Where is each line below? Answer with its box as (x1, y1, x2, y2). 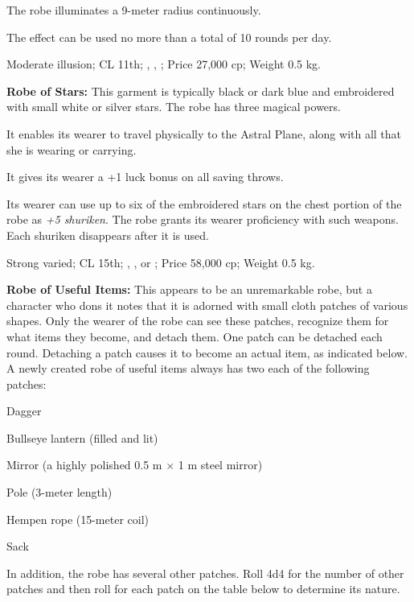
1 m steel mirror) (178, 456, 263, 473)
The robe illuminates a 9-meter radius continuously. (6, 2, 261, 18)
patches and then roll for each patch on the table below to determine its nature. (6, 580, 400, 597)
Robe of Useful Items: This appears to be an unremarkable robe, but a (6, 281, 372, 298)
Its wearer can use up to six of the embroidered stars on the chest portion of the (6, 195, 402, 212)
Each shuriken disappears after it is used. (6, 226, 209, 243)
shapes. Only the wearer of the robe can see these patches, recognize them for (6, 312, 389, 329)
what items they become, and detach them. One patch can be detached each (6, 328, 383, 344)
